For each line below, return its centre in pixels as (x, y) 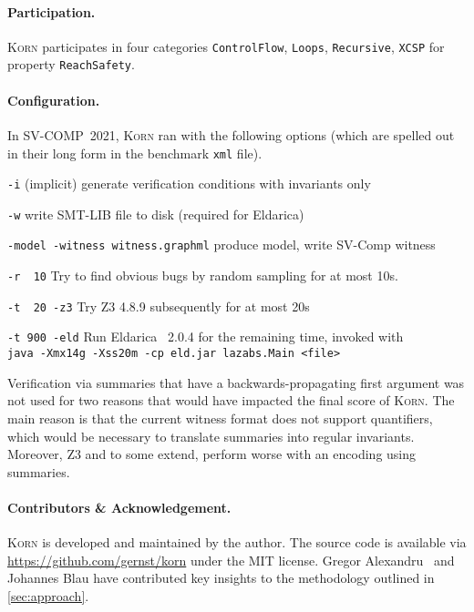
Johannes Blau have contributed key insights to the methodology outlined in (221, 578)
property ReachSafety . (71, 64)
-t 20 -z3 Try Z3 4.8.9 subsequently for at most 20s (159, 306)
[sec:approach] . (48, 595)
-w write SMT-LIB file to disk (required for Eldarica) (156, 214)
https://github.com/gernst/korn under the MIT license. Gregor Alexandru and (231, 560)
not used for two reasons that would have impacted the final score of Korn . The (231, 400)
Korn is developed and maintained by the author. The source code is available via (237, 542)
